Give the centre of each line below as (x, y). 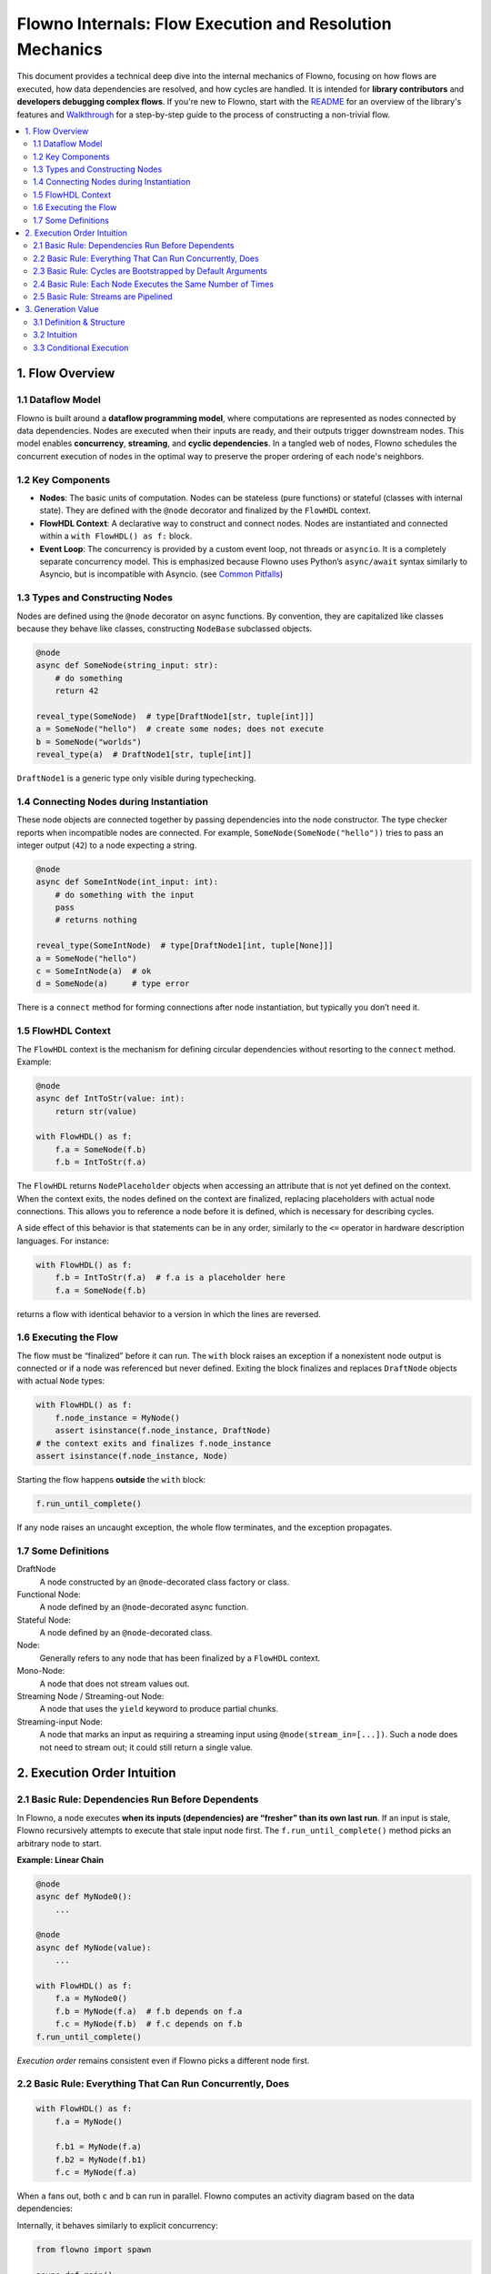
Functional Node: (49, 1594)
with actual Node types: (61, 1381)
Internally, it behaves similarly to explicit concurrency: (117, 2225)
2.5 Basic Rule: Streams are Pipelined (103, 297)
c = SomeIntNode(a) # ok (94, 971)
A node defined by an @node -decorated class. (126, 1633)
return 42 (77, 691)
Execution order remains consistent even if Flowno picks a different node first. (163, 2060)
